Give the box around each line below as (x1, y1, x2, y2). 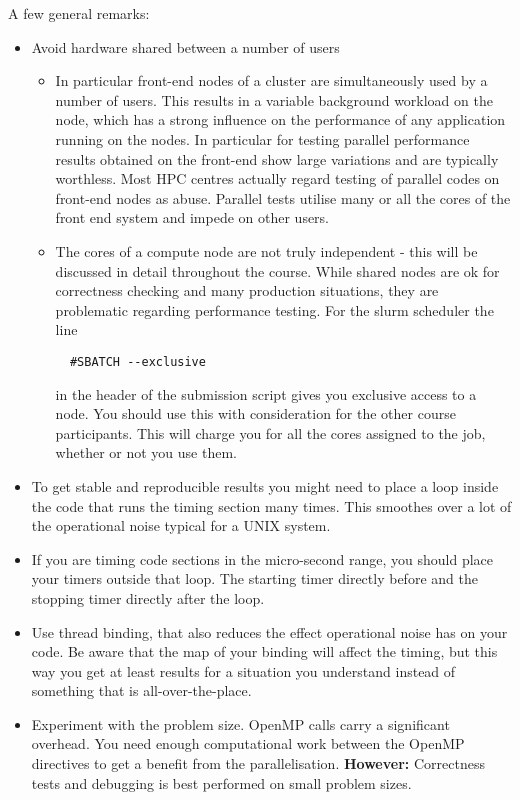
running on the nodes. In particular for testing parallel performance (55, 128, 470, 149)
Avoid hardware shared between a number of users (31, 36, 340, 57)
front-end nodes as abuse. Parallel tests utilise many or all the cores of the (55, 187, 511, 208)
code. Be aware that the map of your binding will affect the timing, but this (31, 641, 498, 662)
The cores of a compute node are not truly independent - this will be (55, 240, 478, 261)
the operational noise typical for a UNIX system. (31, 515, 331, 536)
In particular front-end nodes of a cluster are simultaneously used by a (55, 70, 488, 91)
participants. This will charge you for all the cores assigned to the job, (55, 422, 486, 443)
